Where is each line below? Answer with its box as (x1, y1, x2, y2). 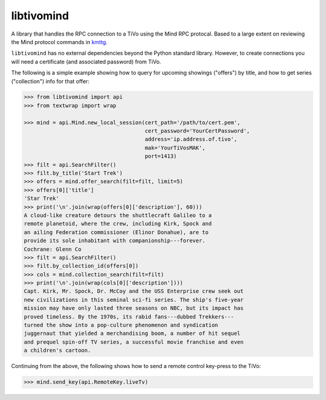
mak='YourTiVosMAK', (144, 144, 206, 151)
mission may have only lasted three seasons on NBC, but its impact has (24, 305, 244, 312)
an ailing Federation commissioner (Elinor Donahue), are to (24, 229, 209, 235)
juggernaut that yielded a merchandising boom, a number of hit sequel (24, 330, 241, 337)
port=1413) (144, 153, 177, 160)
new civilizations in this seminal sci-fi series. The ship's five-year (24, 296, 244, 303)
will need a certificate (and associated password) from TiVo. (11, 58, 161, 65)
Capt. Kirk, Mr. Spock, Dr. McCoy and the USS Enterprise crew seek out (24, 288, 244, 295)
